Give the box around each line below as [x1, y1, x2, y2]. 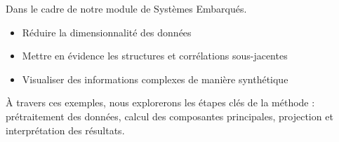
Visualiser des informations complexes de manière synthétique [22, 71, 288, 86]
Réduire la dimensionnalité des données [22, 24, 192, 39]
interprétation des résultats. [6, 122, 125, 137]
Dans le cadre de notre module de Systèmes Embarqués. [6, 1, 247, 15]
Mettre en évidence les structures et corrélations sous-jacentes [22, 48, 288, 63]
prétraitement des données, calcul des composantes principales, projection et [6, 108, 333, 123]
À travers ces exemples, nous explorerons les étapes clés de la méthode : [6, 95, 315, 110]
